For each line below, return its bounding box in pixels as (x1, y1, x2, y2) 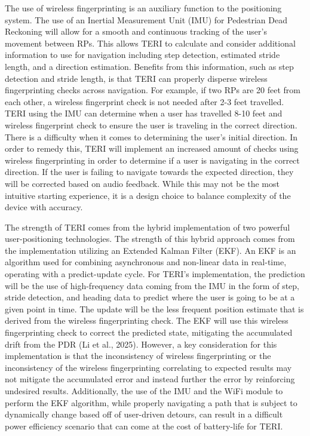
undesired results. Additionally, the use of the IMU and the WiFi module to (5, 385, 283, 397)
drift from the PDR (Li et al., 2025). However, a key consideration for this (5, 337, 277, 350)
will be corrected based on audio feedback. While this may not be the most (5, 177, 280, 189)
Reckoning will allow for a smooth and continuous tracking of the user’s (5, 25, 267, 38)
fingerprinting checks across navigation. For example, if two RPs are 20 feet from (5, 84, 300, 96)
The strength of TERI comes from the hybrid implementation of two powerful (5, 220, 290, 233)
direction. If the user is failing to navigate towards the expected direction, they (5, 165, 294, 178)
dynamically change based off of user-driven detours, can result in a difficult (5, 408, 283, 420)
